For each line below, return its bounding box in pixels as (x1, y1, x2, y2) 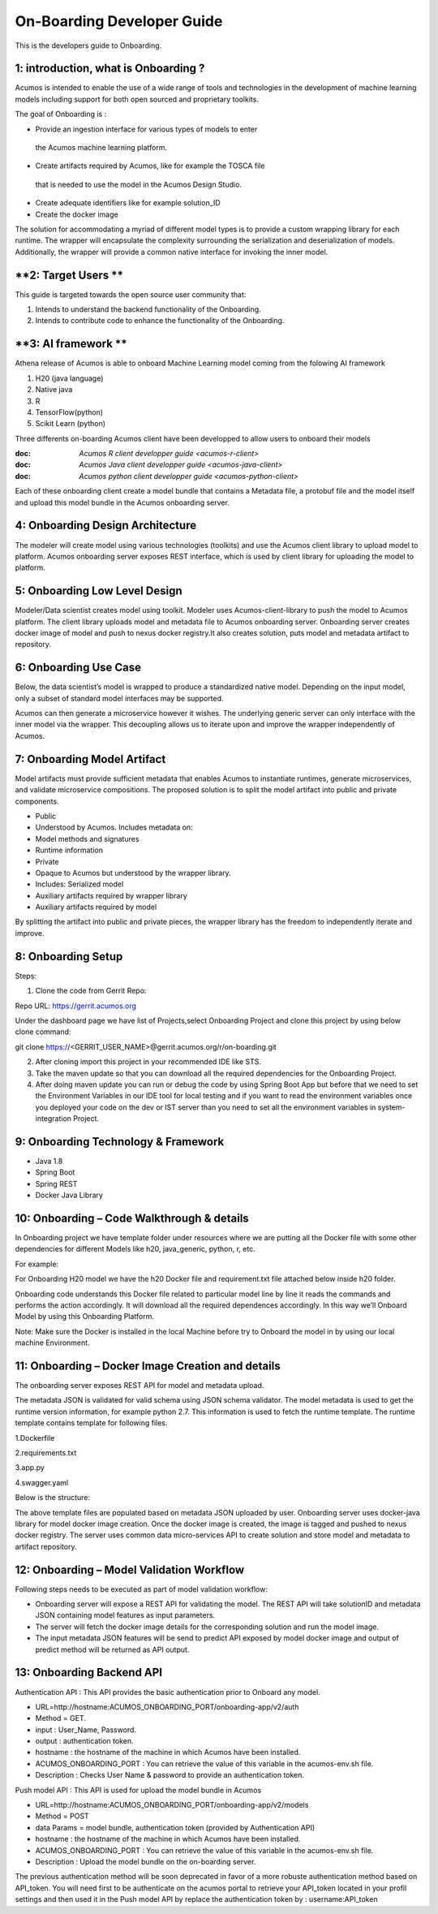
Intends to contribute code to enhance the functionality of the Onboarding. (35, 316, 285, 325)
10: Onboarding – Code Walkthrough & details (15, 1211, 249, 1225)
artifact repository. (15, 1541, 77, 1551)
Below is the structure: (15, 1493, 91, 1502)
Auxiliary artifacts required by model (35, 902, 157, 912)
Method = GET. (35, 1714, 87, 1723)
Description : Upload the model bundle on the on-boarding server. (35, 1857, 256, 1866)
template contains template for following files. (15, 1418, 168, 1428)
